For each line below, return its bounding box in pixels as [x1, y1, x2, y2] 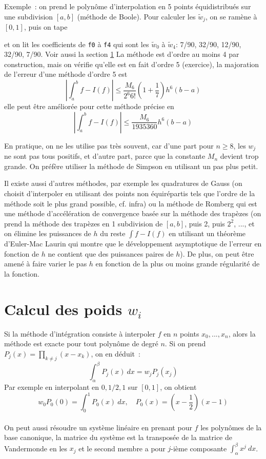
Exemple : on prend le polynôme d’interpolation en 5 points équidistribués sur [4, 1, 251, 11]
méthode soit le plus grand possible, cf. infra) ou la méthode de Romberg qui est [4, 198, 257, 208]
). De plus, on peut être [180, 248, 254, 259]
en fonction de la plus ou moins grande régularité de [95, 258, 260, 269]
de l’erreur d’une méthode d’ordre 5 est [4, 69, 128, 79]
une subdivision [4, 11, 53, 22]
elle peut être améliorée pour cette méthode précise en [4, 101, 174, 112]
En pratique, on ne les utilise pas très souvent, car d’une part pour [4, 140, 214, 151]
